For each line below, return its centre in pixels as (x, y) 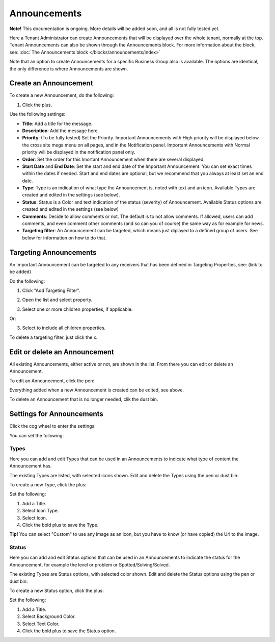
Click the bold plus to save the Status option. (69, 631)
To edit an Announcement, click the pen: (52, 381)
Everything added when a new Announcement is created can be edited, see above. (97, 390)
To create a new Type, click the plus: (48, 484)
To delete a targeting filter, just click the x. (53, 337)
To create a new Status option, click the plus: (57, 590)
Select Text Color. (41, 624)
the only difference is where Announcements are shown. (69, 68)
